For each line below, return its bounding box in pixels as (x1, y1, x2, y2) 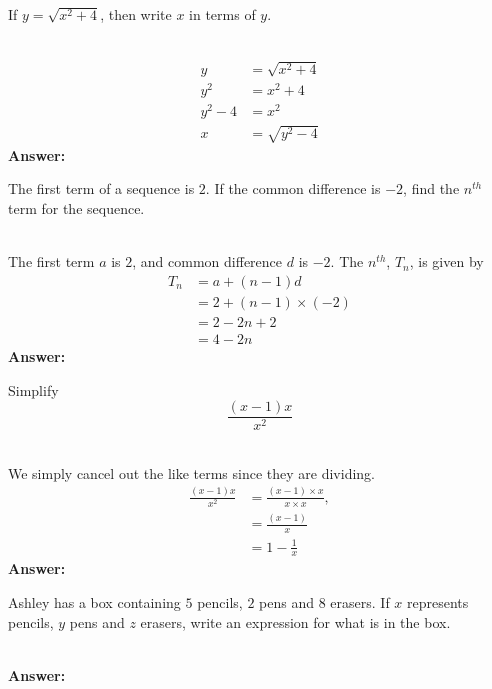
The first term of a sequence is (8, 178, 195, 199)
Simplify (8, 379, 59, 400)
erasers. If (330, 591, 390, 612)
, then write (100, 4, 172, 24)
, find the (403, 178, 460, 199)
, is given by (409, 251, 484, 272)
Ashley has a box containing (8, 591, 181, 612)
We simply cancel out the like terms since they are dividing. (8, 462, 376, 483)
